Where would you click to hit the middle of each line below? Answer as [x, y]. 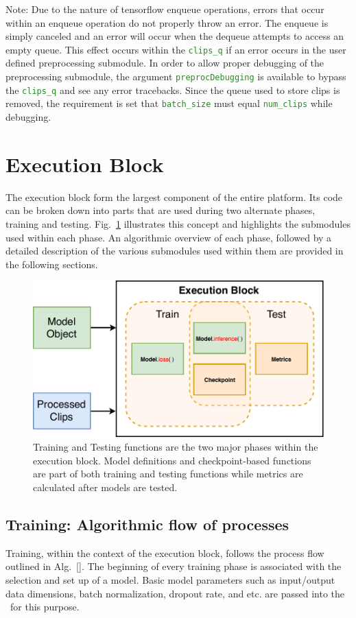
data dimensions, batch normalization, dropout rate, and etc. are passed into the [175, 593]
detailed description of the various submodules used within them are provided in [175, 251]
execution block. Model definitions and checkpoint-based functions [172, 460]
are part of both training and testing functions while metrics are [168, 474]
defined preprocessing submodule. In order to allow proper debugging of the [165, 63]
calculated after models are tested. [105, 487]
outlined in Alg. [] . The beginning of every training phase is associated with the [174, 566]
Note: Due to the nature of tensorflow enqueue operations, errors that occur [165, 9]
